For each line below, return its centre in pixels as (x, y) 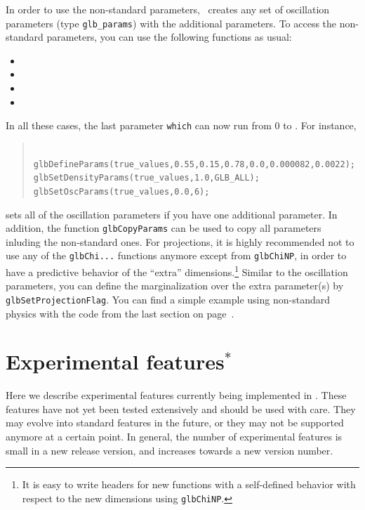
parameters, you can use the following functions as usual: (169, 37)
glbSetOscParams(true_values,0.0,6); (121, 191)
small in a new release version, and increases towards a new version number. (170, 450)
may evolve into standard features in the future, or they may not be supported (175, 423)
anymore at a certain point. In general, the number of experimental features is (174, 436)
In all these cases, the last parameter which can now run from (139, 125)
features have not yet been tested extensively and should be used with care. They (181, 408)
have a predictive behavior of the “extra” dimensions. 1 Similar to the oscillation (177, 271)
